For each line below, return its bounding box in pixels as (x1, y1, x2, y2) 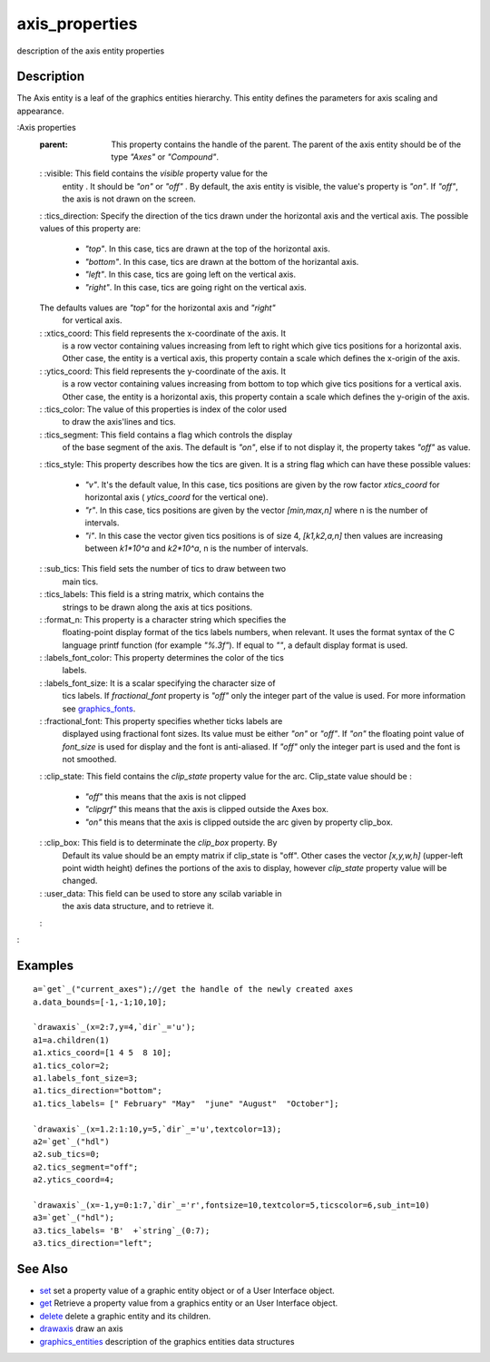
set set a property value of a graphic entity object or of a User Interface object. (39, 1285, 335, 1297)
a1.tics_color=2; (33, 1060, 110, 1071)
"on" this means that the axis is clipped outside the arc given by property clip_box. (84, 817, 394, 828)
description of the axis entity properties (16, 45, 165, 56)
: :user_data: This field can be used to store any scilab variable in (39, 887, 282, 898)
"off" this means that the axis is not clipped (84, 790, 247, 802)
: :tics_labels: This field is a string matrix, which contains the (39, 589, 265, 600)
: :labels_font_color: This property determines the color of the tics (39, 652, 285, 663)
